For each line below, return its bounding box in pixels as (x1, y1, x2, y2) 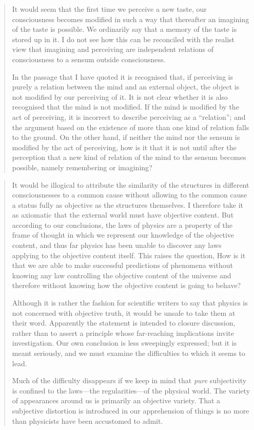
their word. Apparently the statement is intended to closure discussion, (12, 317, 236, 328)
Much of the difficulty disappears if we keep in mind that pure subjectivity (12, 375, 247, 386)
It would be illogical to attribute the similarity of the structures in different (12, 179, 249, 190)
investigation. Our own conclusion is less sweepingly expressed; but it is (12, 337, 237, 348)
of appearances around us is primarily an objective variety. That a (12, 395, 221, 406)
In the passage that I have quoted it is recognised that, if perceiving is (12, 71, 233, 82)
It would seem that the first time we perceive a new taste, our (12, 4, 207, 14)
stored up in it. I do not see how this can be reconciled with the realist (12, 33, 235, 44)
